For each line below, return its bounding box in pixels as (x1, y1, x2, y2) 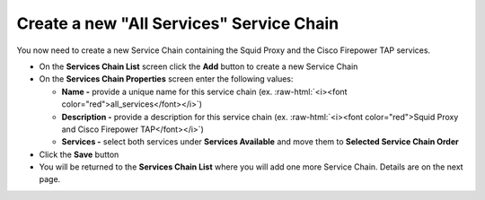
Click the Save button (39, 149, 119, 160)
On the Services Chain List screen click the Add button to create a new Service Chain (39, 61, 358, 72)
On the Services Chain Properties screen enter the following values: (39, 74, 294, 84)
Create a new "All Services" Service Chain (16, 13, 339, 33)
